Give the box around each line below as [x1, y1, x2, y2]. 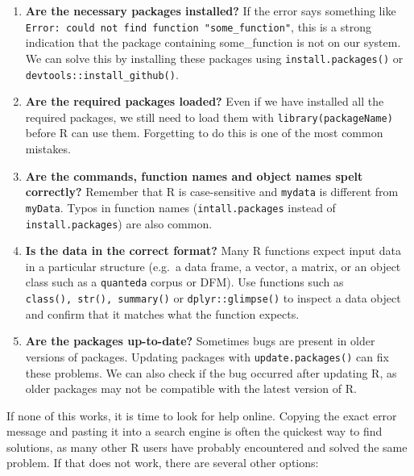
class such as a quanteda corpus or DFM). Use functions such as [25, 273, 344, 290]
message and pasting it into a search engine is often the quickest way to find [6, 423, 383, 440]
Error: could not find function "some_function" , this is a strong [25, 18, 371, 35]
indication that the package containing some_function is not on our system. [25, 34, 401, 51]
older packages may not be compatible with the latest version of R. [25, 380, 357, 397]
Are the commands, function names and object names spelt [25, 167, 363, 184]
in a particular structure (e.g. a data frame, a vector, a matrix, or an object [25, 257, 401, 274]
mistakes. [25, 140, 71, 157]
